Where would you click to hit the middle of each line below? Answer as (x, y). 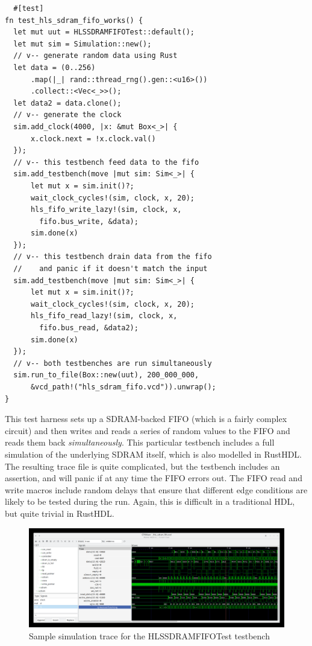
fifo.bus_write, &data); (89, 221)
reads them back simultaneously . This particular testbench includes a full (140, 442)
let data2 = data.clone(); (67, 103)
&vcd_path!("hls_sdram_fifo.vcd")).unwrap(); (123, 387)
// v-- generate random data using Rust (95, 56)
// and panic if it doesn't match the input (111, 269)
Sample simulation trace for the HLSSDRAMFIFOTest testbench (149, 635)
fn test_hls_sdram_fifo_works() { (74, 20)
